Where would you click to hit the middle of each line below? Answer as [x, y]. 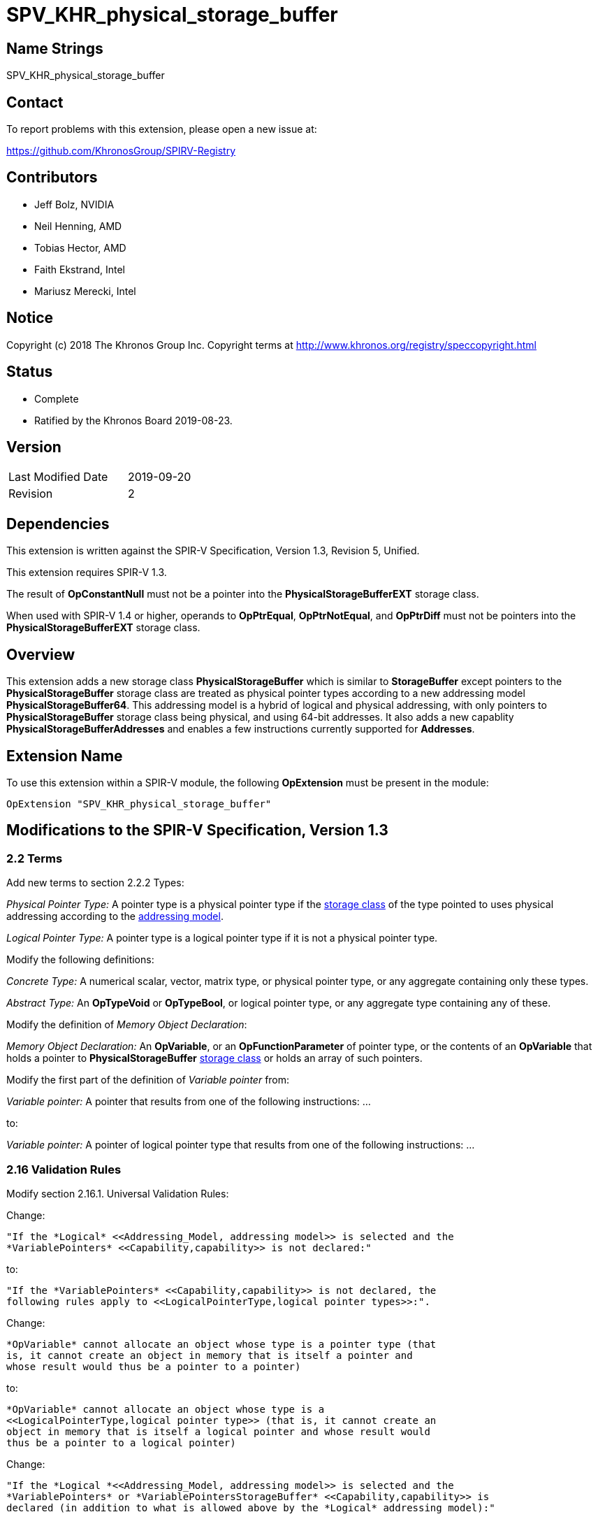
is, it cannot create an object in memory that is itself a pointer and [210, 1355]
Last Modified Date [58, 477]
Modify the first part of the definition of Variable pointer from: [148, 1080]
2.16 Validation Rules [64, 1169]
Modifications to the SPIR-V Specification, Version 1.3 [197, 830]
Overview [41, 654]
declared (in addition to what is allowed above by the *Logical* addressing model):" [251, 1507]
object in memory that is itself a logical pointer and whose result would [218, 1431]
